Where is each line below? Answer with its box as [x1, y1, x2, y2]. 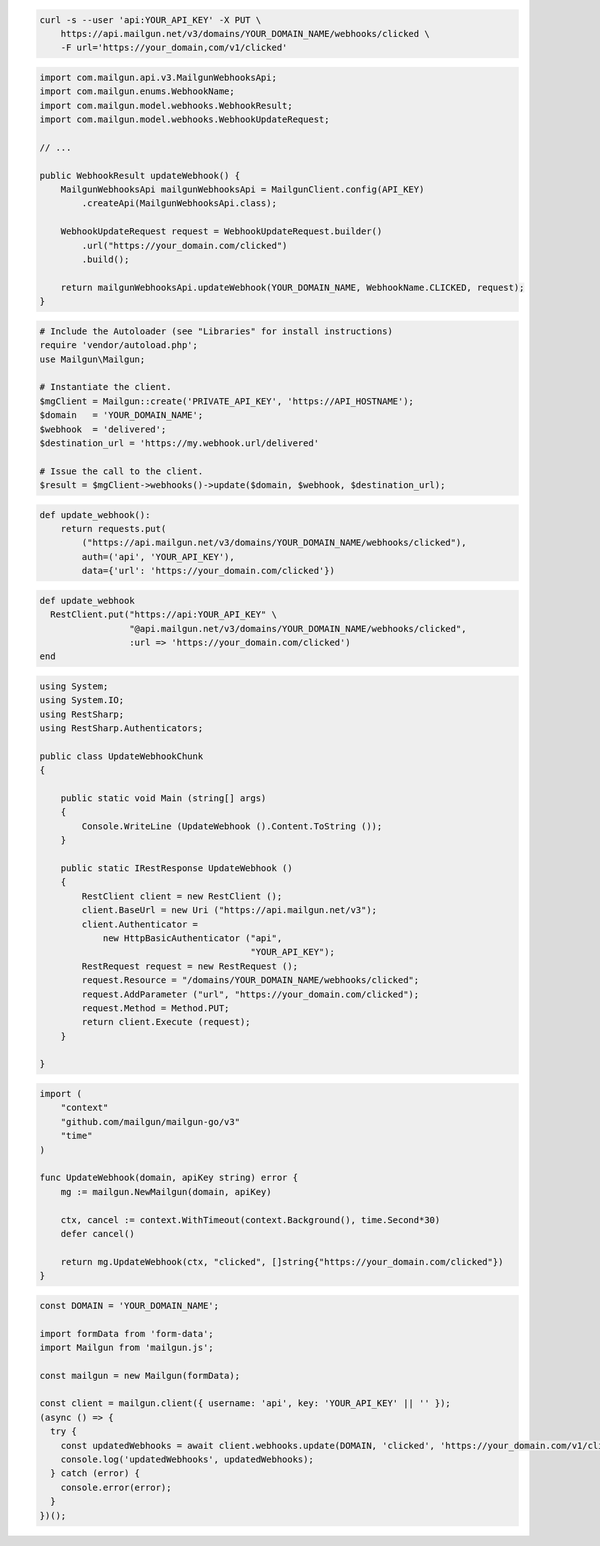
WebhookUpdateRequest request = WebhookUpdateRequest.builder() [60, 226, 383, 237]
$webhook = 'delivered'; [39, 423, 167, 435]
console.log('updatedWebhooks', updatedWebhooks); [60, 1454, 314, 1465]
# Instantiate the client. [39, 381, 172, 393]
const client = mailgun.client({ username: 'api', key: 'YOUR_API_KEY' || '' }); [39, 1398, 452, 1409]
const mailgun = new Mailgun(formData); [39, 1370, 240, 1381]
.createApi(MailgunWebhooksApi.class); [81, 198, 277, 209]
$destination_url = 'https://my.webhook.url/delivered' [39, 437, 320, 449]
